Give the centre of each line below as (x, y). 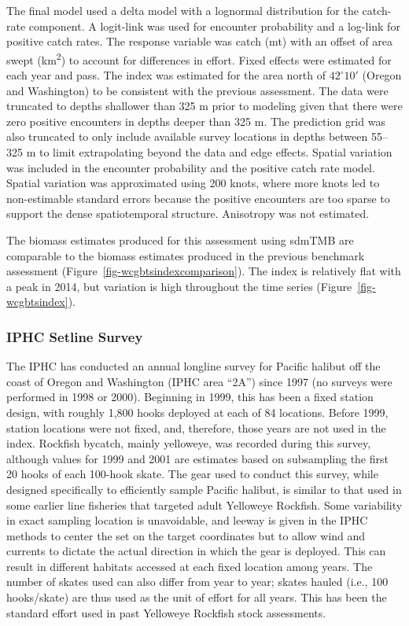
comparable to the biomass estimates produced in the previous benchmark (186, 255)
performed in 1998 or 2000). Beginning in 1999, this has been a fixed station (190, 397)
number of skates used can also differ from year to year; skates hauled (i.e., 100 (197, 582)
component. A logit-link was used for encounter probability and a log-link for (214, 26)
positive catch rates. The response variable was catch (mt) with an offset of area (199, 41)
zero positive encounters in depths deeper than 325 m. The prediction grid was (196, 121)
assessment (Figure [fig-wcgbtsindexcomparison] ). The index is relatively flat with (204, 271)
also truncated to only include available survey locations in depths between (187, 136)
